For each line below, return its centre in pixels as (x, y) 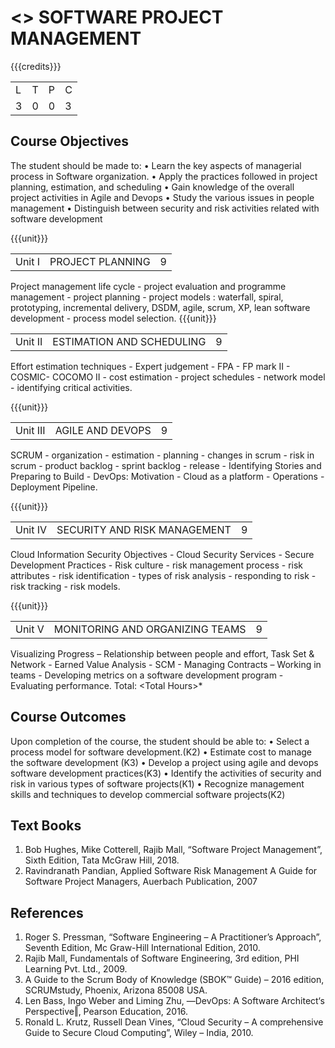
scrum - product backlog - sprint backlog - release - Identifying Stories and (166, 465)
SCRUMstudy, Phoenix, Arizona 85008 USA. (116, 990)
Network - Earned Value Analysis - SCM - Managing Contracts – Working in (166, 664)
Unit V (30, 629)
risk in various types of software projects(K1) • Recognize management (157, 783)
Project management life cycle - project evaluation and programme (148, 286)
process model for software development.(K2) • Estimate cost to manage (161, 752)
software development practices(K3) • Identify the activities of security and (166, 773)
